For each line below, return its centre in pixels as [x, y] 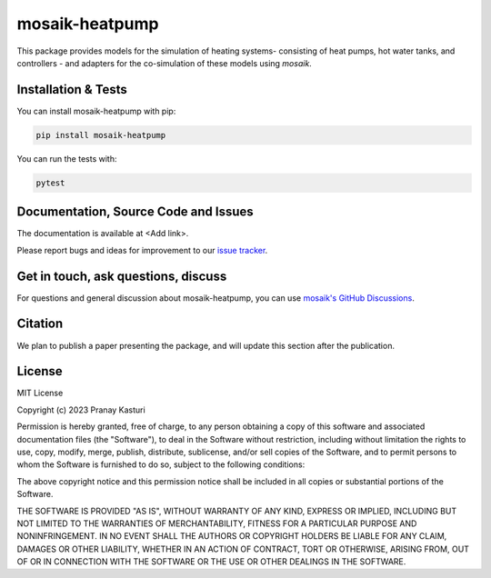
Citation [40, 324]
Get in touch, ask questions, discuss [122, 276]
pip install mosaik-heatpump [101, 135]
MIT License [40, 393]
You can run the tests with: [67, 158]
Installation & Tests [72, 90]
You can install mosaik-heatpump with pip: [96, 111]
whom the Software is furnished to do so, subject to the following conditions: [161, 464]
